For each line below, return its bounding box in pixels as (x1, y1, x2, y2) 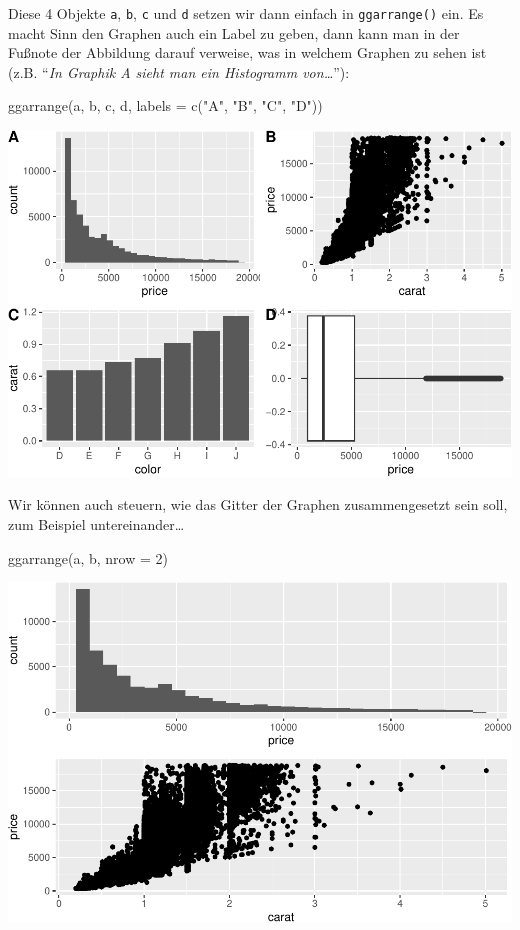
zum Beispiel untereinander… (8, 513, 185, 534)
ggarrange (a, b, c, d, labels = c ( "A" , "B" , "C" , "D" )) (8, 95, 323, 116)
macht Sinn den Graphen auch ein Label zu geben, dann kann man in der (8, 22, 460, 43)
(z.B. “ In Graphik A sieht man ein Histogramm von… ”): (8, 61, 350, 82)
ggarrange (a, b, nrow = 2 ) (8, 547, 168, 568)
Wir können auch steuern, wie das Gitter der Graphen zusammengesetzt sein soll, (8, 494, 508, 515)
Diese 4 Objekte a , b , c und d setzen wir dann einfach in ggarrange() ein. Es (8, 3, 484, 23)
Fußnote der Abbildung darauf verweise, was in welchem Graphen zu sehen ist (8, 42, 487, 63)
